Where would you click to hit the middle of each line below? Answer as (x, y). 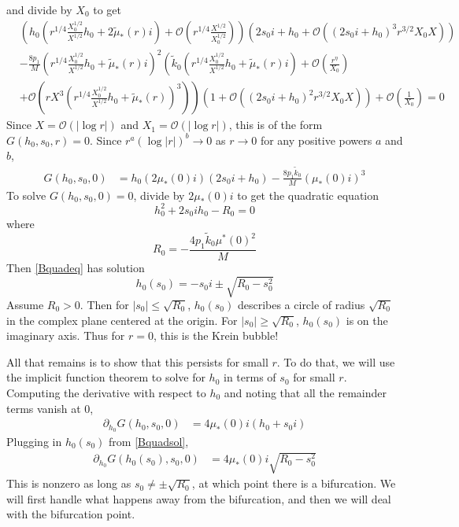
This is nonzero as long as (69, 483)
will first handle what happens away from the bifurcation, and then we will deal (199, 498)
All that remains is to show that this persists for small (137, 361)
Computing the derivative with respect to (106, 392)
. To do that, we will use (336, 361)
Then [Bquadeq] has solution (76, 267)
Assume (25, 304)
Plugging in (34, 442)
